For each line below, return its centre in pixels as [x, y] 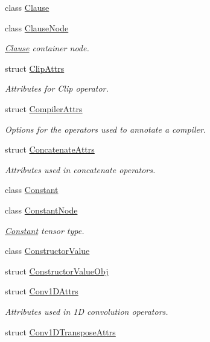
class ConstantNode [41, 210]
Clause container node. [47, 48]
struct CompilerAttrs [44, 108]
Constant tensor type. [45, 230]
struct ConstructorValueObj [57, 271]
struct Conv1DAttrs [42, 291]
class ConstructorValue [47, 251]
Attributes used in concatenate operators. [80, 169]
